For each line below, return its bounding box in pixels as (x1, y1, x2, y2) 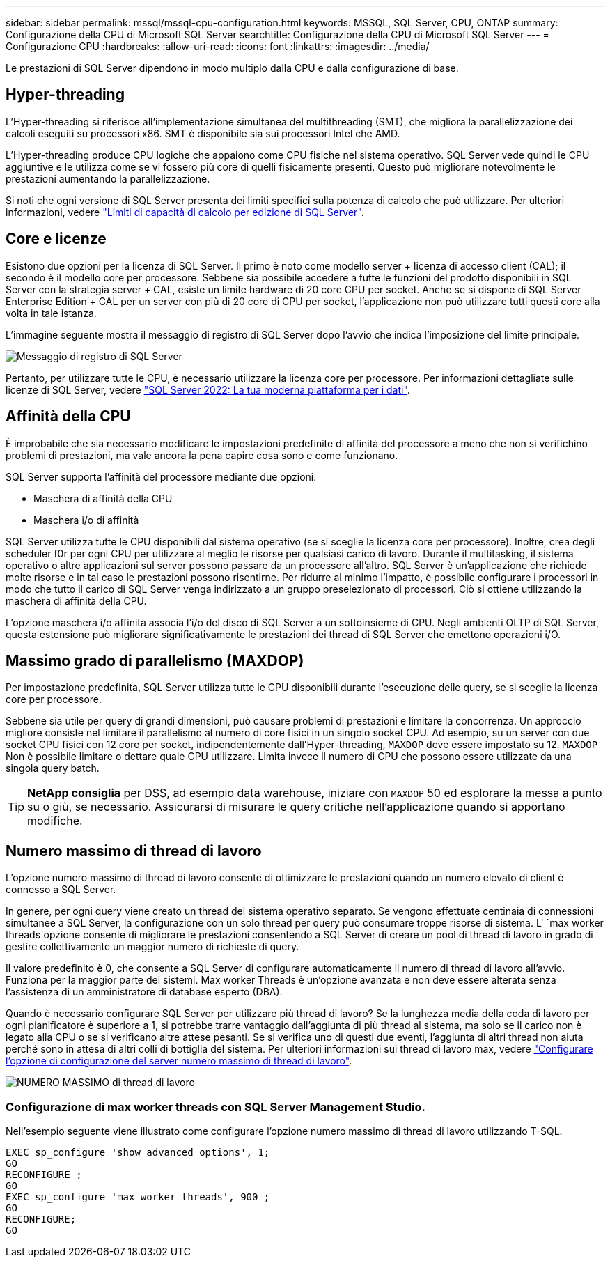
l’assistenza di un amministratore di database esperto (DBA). (6, 986, 283, 998)
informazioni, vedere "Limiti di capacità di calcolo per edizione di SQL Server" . (6, 206, 364, 218)
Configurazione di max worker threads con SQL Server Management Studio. (6, 1099, 425, 1114)
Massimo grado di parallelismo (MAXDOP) (6, 651, 304, 669)
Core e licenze (6, 230, 107, 248)
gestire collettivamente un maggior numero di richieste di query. (6, 940, 299, 953)
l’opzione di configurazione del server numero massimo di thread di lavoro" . (6, 1055, 352, 1067)
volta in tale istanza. (6, 307, 97, 319)
